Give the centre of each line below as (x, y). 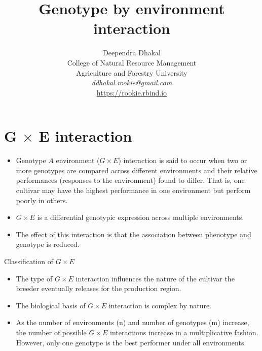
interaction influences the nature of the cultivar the (155, 278)
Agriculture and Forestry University (132, 72)
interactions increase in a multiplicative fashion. (184, 332)
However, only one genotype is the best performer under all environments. (131, 342)
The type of (34, 278)
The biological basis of (51, 305)
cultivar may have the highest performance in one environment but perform (133, 190)
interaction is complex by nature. (160, 305)
